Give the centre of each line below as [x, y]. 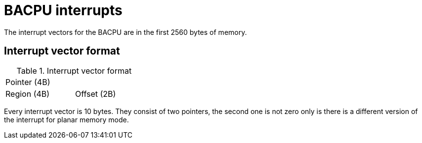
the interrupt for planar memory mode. [66, 119]
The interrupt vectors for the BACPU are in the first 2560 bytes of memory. [126, 32]
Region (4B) [28, 94]
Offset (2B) [95, 94]
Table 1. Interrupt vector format [74, 71]
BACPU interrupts [63, 10]
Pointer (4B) [28, 82]
